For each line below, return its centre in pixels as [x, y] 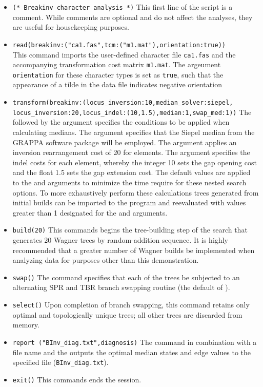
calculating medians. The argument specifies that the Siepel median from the [134, 132]
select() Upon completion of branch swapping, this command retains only [131, 304]
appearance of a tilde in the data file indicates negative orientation [117, 84]
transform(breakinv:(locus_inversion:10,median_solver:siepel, [123, 103]
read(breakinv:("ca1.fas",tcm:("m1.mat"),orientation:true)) [119, 45]
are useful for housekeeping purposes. [71, 27]
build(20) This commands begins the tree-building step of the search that [130, 230]
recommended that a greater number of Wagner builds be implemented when [134, 250]
